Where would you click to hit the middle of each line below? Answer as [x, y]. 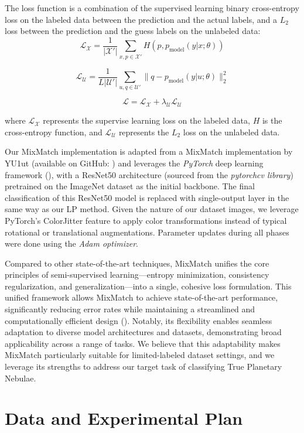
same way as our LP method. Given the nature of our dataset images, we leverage [152, 209]
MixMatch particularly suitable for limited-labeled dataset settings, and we [140, 355]
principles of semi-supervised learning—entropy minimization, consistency [137, 275]
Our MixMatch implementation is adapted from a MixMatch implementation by [149, 151]
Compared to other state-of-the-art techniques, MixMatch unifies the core [137, 263]
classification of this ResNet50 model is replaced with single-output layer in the [147, 197]
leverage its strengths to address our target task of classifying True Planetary [144, 366]
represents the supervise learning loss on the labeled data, [146, 120]
